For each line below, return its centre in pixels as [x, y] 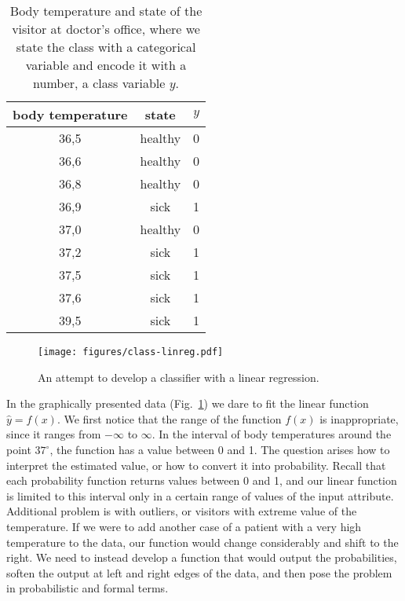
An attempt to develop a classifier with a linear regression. [179, 377]
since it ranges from [54, 434]
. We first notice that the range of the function [169, 418]
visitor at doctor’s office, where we [106, 29]
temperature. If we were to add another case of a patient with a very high [184, 526]
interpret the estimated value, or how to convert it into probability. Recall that [196, 465]
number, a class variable [99, 83]
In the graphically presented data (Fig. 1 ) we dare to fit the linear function [188, 403]
